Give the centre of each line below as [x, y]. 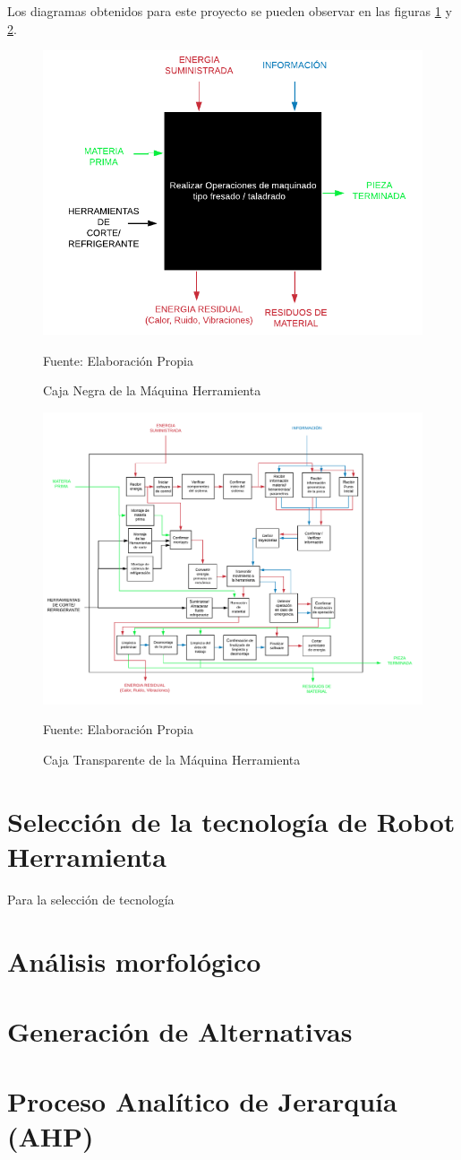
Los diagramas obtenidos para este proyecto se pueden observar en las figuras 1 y [230, 11]
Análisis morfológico [134, 961]
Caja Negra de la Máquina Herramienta [152, 390]
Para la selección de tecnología [91, 899]
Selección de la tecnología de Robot [231, 821]
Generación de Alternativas [180, 1030]
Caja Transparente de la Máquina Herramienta [172, 759]
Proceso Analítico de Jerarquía [202, 1101]
